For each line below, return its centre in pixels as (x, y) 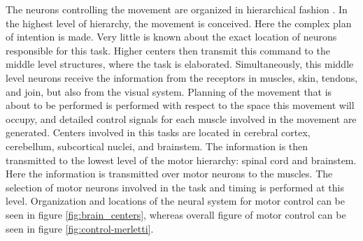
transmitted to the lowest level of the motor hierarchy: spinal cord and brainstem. (181, 160)
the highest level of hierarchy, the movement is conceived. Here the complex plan (179, 23)
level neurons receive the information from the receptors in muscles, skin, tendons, (182, 77)
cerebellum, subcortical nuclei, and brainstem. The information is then (157, 146)
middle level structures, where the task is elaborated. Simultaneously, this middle (180, 64)
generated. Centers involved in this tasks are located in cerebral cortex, (158, 132)
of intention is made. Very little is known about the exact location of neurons (171, 37)
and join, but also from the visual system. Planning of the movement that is (169, 91)
